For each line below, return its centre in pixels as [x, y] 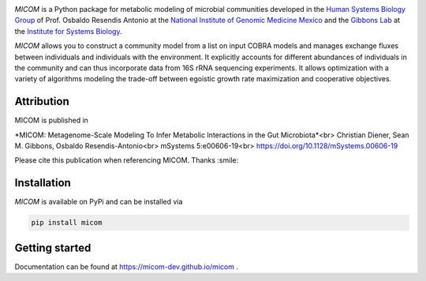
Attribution [42, 101]
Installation [43, 183]
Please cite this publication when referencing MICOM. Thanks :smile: [127, 160]
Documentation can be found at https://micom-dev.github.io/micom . [126, 266]
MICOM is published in [51, 120]
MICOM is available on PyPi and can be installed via [99, 202]
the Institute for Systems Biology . [68, 31]
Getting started [53, 247]
